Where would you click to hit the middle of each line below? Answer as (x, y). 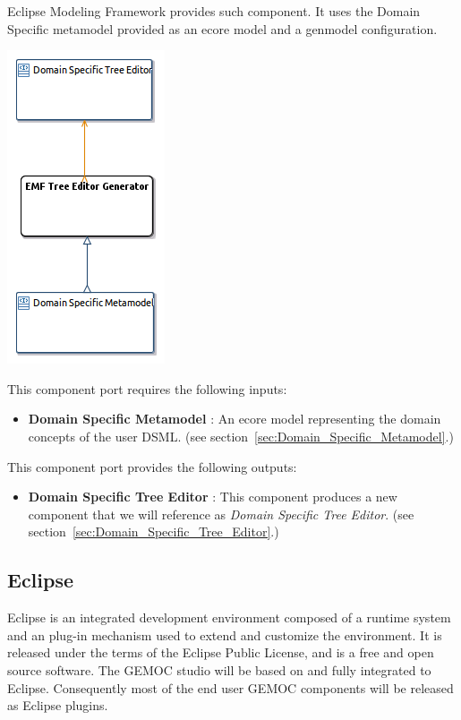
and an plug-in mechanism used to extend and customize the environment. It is (225, 634)
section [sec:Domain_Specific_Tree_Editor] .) (154, 531)
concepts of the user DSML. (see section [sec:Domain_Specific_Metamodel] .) (241, 436)
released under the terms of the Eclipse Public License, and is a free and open (221, 652)
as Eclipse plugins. (58, 705)
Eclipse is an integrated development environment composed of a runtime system (229, 617)
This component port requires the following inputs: (147, 388)
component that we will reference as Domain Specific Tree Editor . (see (221, 514)
